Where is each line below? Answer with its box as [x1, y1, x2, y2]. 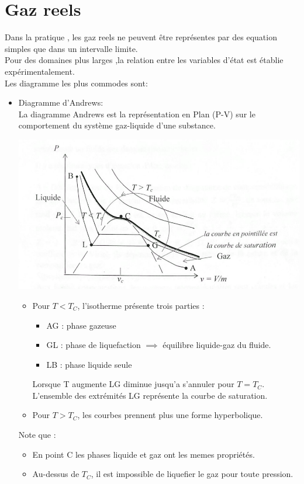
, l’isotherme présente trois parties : [77, 299, 205, 311]
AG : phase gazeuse [46, 319, 116, 331]
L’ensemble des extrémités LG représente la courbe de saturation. [32, 389, 268, 401]
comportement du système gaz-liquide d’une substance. [18, 119, 216, 131]
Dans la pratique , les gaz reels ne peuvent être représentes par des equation [5, 31, 277, 43]
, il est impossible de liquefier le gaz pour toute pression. [91, 468, 293, 480]
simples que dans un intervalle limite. [5, 42, 138, 54]
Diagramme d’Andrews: [18, 96, 103, 109]
